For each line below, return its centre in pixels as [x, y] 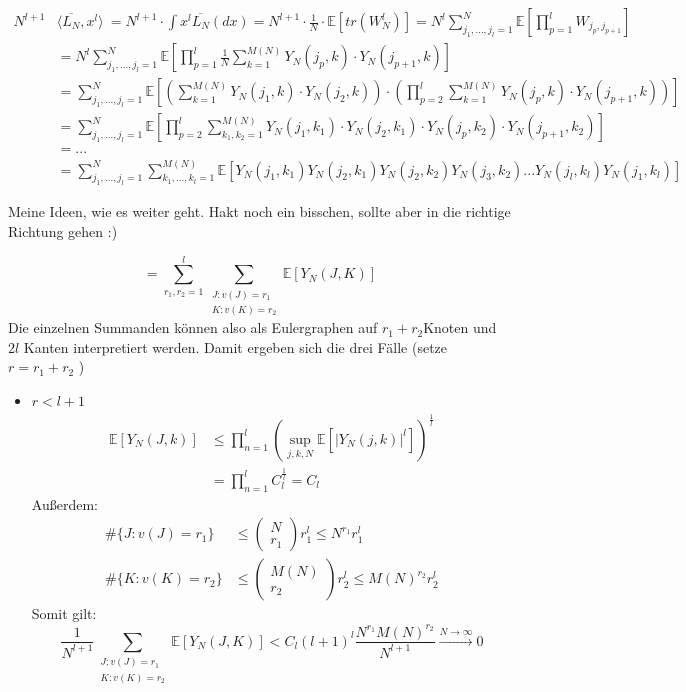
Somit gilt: [64, 613]
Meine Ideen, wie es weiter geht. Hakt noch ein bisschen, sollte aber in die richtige [259, 211]
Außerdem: [64, 503]
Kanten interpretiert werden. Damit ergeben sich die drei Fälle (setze [235, 346]
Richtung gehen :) [63, 230]
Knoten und [460, 327]
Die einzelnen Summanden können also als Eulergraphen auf [193, 327]
